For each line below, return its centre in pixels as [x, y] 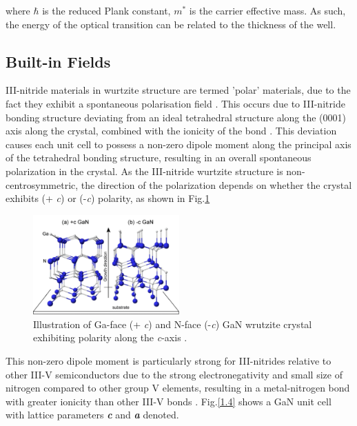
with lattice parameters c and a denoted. [92, 415]
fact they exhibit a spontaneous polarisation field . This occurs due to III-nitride [175, 103]
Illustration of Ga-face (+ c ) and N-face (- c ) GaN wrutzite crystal [173, 324]
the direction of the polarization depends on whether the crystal [216, 184]
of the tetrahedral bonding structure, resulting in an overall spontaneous [159, 158]
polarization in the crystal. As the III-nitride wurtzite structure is [144, 171]
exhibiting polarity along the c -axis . [110, 337]
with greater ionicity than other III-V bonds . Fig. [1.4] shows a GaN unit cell [169, 401]
